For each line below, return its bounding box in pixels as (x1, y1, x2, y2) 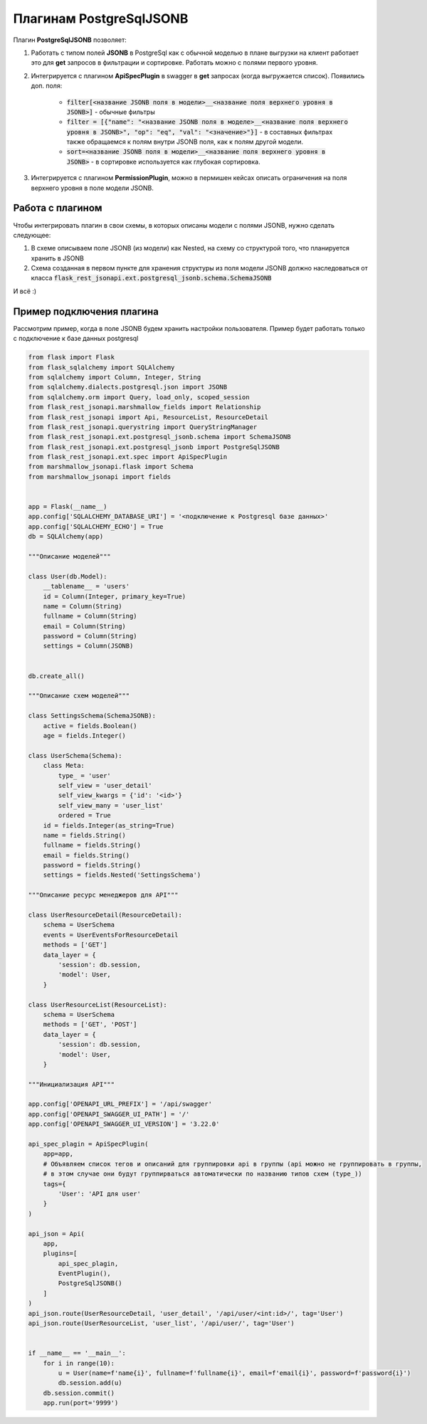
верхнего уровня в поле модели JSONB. (31, 184, 154, 192)
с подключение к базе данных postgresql (13, 334, 139, 343)
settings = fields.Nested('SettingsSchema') (43, 871, 201, 879)
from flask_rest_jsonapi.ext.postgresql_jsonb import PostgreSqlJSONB (28, 443, 280, 451)
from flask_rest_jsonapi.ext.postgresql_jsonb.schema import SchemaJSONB (28, 433, 291, 441)
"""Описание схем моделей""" (28, 692, 130, 700)
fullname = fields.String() (43, 841, 142, 850)
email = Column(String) (43, 622, 126, 630)
